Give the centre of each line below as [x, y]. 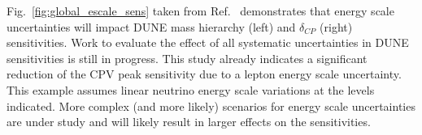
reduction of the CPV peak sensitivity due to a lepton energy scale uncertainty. [204, 74]
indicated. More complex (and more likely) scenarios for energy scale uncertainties [211, 105]
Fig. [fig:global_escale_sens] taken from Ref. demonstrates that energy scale [200, 11]
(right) [336, 26]
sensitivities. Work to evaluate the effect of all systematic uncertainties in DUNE [208, 42]
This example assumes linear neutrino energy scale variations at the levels [191, 89]
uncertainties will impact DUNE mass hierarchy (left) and [151, 26]
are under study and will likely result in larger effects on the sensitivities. [189, 122]
